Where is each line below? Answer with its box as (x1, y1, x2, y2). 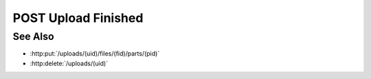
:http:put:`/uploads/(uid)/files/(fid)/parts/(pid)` (30, 49, 160, 58)
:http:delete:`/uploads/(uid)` (30, 59, 109, 67)
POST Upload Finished (12, 10, 144, 25)
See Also (12, 30, 54, 43)
